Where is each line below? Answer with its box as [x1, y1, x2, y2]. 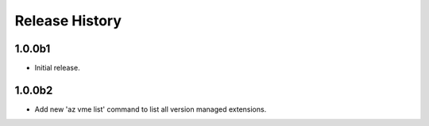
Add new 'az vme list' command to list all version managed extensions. [34, 104, 267, 114]
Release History [14, 12, 122, 29]
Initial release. [34, 63, 80, 73]
